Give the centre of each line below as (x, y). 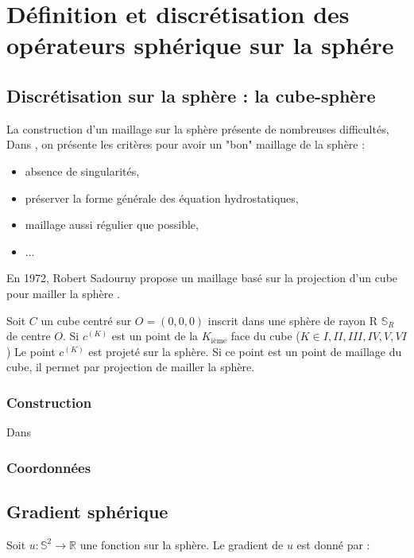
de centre (29, 336)
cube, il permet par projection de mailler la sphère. (131, 367)
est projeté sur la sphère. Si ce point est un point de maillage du (245, 351)
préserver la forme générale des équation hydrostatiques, (162, 198)
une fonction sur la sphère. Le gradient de (182, 544)
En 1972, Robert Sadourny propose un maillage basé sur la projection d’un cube (202, 278)
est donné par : (333, 544)
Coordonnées (49, 467)
